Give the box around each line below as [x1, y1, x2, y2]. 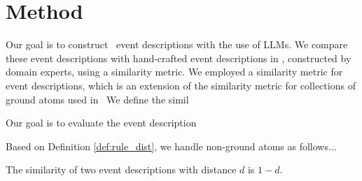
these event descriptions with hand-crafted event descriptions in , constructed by [6, 50, 351, 65]
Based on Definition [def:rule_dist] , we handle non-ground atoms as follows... [6, 138, 337, 153]
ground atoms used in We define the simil [6, 92, 189, 106]
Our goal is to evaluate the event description [6, 115, 197, 130]
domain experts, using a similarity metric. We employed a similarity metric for [6, 64, 343, 79]
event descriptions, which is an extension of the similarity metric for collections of [6, 78, 356, 92]
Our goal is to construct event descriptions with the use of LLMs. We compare [6, 37, 348, 52]
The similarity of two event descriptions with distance [6, 162, 237, 177]
